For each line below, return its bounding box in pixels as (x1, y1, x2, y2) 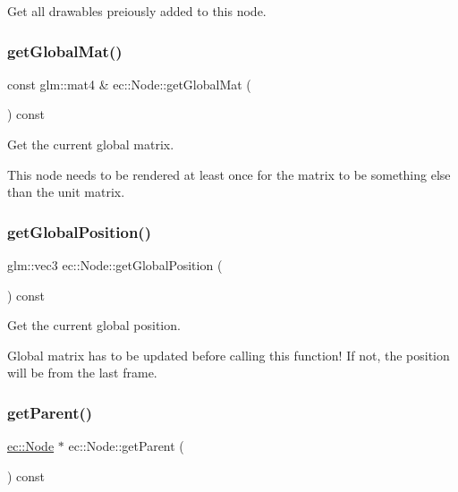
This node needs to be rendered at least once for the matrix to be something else (7, 165, 451, 183)
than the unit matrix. (7, 182, 125, 201)
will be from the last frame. (7, 363, 157, 382)
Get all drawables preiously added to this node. (7, 2, 267, 20)
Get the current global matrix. (7, 135, 174, 153)
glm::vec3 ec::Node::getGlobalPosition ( (7, 256, 223, 274)
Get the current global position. (7, 316, 181, 335)
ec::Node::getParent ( (68, 437, 184, 455)
